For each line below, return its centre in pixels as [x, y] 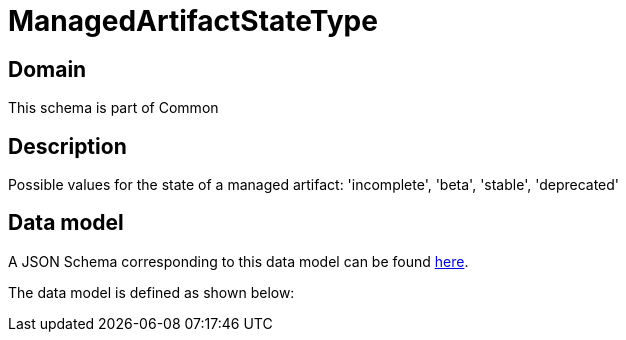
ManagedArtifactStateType [193, 21]
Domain [47, 69]
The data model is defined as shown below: [151, 292]
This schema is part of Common [113, 108]
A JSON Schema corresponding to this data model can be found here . [238, 261]
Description [67, 146]
